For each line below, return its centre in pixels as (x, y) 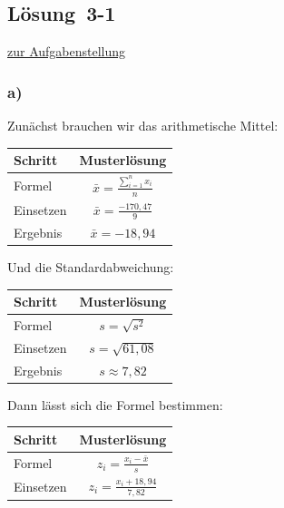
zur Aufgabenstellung (67, 51)
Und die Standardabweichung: (91, 267)
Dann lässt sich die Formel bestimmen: (115, 404)
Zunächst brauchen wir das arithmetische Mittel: (143, 126)
